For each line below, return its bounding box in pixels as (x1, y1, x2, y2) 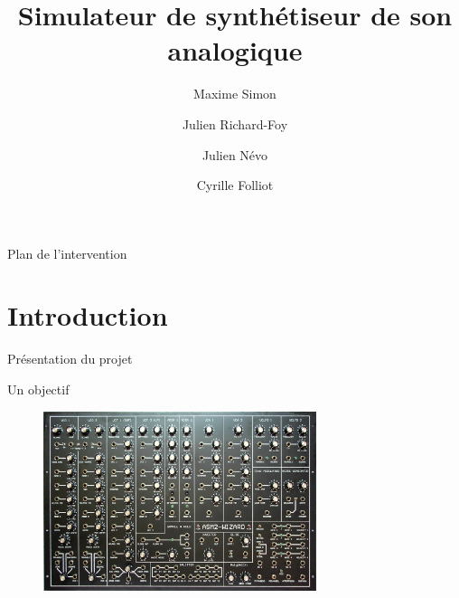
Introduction (7, 297, 168, 334)
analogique (167, 32, 303, 69)
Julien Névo (201, 145, 268, 164)
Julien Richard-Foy (182, 114, 288, 133)
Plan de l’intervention (7, 243, 127, 262)
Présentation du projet (7, 349, 133, 368)
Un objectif (7, 380, 70, 398)
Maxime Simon (193, 84, 276, 103)
